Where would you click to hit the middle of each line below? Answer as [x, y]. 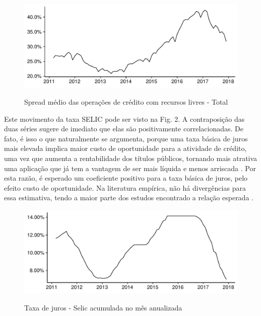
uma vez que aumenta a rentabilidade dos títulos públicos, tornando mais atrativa [131, 158]
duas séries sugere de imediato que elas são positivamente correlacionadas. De [124, 129]
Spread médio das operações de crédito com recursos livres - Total [126, 102]
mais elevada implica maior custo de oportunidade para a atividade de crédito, [125, 148]
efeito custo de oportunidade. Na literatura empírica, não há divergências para [125, 187]
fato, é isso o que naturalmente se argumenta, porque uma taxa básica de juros [126, 138]
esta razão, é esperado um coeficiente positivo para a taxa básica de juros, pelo [126, 178]
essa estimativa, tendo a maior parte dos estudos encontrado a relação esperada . [129, 197]
